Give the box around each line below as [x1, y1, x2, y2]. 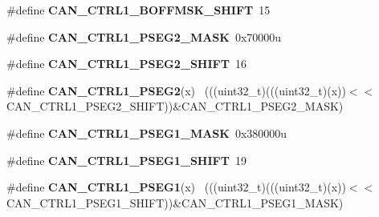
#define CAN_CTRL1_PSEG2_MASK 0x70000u [6, 28, 282, 45]
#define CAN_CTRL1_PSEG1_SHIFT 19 [6, 151, 247, 168]
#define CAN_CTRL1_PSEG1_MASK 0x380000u [6, 124, 287, 141]
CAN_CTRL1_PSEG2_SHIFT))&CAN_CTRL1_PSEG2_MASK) [6, 98, 344, 115]
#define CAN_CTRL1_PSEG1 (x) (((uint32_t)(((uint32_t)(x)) [6, 179, 346, 195]
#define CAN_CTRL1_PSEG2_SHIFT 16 [6, 55, 247, 72]
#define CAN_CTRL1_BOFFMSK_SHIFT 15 [6, 2, 271, 18]
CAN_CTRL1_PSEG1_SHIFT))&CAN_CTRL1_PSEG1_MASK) [6, 194, 344, 211]
